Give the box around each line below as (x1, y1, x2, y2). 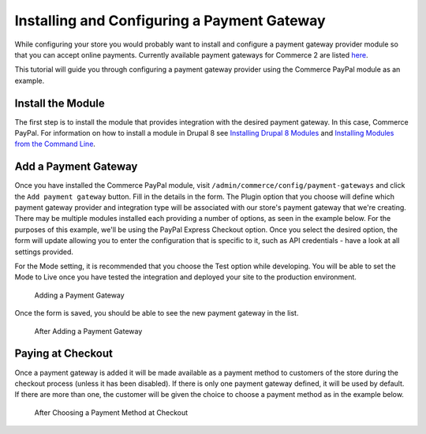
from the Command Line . (14, 139, 96, 149)
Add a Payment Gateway (14, 160, 138, 174)
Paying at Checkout (14, 347, 114, 361)
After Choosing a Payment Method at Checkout (34, 407, 189, 417)
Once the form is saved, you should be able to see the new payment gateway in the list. (14, 309, 299, 318)
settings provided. (14, 247, 74, 256)
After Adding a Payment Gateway (34, 326, 143, 335)
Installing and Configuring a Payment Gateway (14, 12, 327, 29)
